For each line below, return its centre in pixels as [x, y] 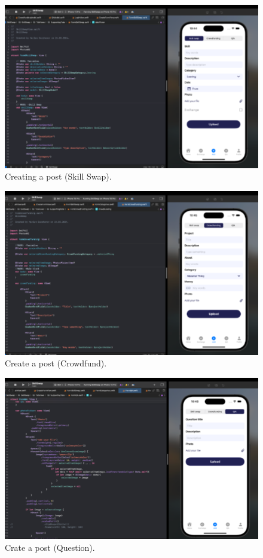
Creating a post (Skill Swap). [58, 176]
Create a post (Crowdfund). [56, 363]
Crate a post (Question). [50, 547]
